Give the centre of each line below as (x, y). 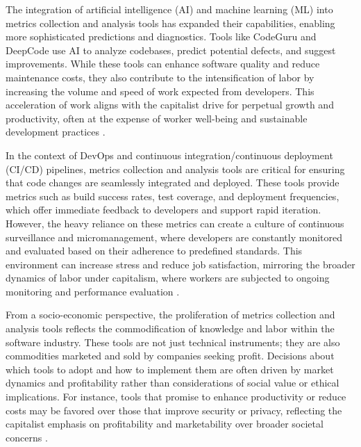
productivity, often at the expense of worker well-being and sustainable (157, 118)
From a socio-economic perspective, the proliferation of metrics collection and (170, 315)
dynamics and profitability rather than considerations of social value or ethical (173, 383)
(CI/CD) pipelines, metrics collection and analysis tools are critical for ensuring (175, 169)
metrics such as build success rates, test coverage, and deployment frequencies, (173, 196)
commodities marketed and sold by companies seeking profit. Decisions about (170, 356)
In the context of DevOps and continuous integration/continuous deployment (169, 155)
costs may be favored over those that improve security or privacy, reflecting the (174, 410)
